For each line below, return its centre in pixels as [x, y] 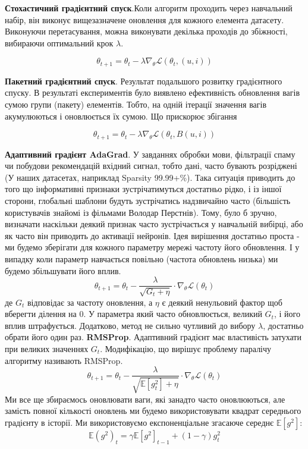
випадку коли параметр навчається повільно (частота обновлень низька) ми [142, 259]
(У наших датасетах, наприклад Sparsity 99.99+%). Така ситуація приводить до [150, 177]
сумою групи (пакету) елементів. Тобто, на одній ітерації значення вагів [136, 104]
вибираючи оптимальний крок [59, 43]
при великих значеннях [47, 349]
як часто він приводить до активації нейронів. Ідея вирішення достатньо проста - [152, 235]
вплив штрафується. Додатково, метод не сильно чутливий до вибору [130, 325]
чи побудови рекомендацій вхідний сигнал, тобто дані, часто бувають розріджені [151, 166]
